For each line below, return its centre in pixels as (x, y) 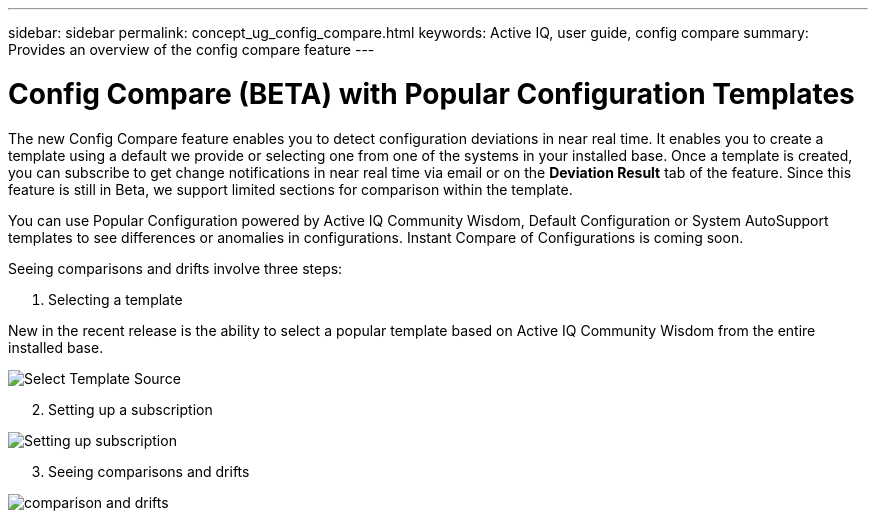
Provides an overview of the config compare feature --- (191, 49)
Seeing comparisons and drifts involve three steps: (175, 268)
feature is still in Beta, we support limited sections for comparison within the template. (290, 189)
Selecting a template (115, 299)
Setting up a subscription (130, 409)
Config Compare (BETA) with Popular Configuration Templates (431, 93)
